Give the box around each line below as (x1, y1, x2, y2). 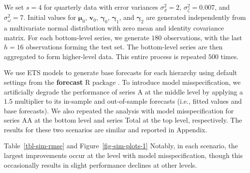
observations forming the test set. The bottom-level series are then (26, 42, 223, 52)
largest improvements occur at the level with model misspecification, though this (4, 150, 243, 160)
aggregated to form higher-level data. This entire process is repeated (4, 51, 206, 61)
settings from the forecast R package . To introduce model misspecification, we (4, 77, 241, 87)
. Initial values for (23, 12, 76, 22)
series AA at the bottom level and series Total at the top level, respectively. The (4, 115, 242, 125)
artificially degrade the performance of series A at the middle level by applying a (4, 86, 243, 96)
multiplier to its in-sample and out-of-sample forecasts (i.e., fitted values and (15, 96, 242, 106)
